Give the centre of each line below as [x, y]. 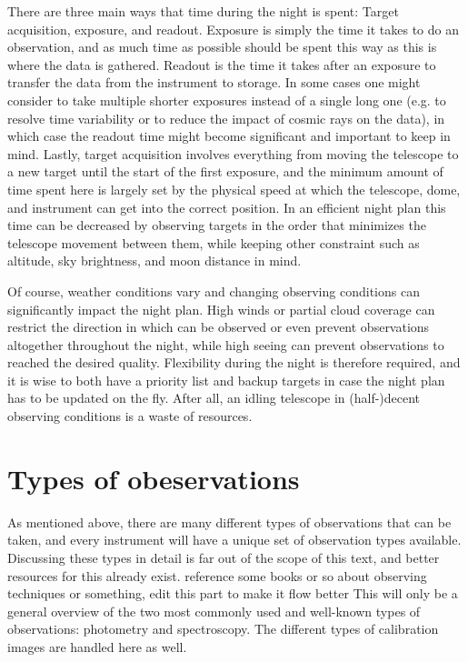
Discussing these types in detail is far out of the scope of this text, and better [224, 557]
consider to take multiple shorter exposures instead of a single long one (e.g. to [227, 100]
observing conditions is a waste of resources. [130, 416]
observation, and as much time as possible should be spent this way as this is [222, 47]
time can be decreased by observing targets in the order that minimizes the [217, 225]
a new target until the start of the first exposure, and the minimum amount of [225, 171]
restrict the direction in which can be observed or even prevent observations [219, 327]
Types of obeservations [154, 478]
